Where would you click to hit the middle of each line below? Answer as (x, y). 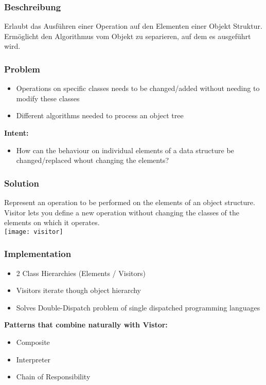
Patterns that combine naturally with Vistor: (86, 325)
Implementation (38, 254)
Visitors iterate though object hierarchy (79, 290)
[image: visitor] (34, 232)
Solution (22, 183)
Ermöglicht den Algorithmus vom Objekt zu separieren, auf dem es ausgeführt (128, 36)
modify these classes (48, 98)
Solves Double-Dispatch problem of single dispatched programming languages (138, 307)
